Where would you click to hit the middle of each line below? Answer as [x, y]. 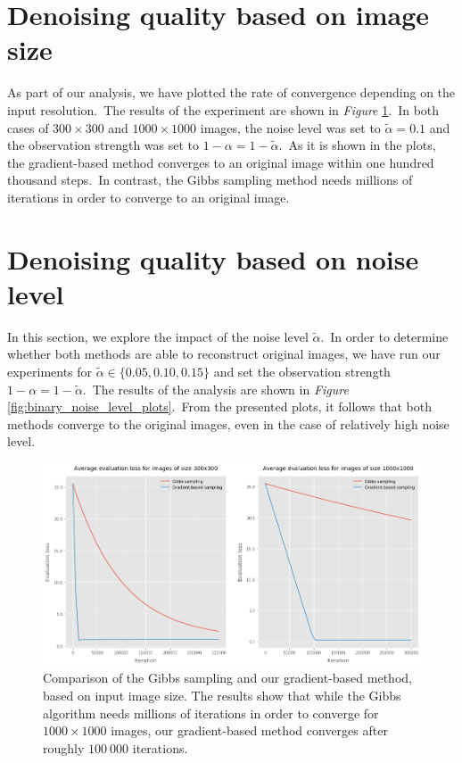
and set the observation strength [302, 371]
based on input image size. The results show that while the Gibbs [222, 695]
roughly [64, 747]
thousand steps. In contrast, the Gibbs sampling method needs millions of [210, 180]
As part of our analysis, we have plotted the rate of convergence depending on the [231, 92]
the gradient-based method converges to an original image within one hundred [221, 162]
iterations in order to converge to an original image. [148, 197]
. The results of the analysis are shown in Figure [215, 389]
